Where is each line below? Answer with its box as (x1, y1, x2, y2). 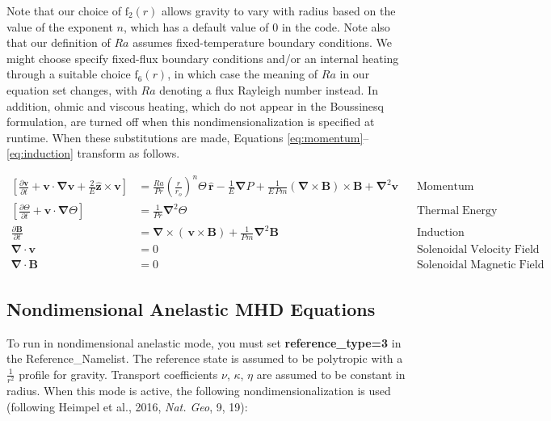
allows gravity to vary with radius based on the (162, 2, 396, 19)
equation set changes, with (6, 81, 137, 98)
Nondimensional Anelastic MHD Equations (6, 296, 376, 321)
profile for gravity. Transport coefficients (19, 365, 218, 382)
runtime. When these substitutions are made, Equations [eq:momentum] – (6, 128, 369, 145)
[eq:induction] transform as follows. (6, 145, 180, 162)
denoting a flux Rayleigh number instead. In (159, 81, 378, 98)
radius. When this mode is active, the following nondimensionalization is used (6, 381, 391, 398)
